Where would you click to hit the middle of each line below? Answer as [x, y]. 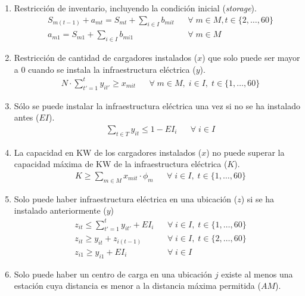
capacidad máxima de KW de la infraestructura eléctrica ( [121, 164]
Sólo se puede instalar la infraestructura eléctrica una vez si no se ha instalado [157, 105]
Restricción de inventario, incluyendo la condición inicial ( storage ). [135, 8]
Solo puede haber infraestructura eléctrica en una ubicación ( [126, 198]
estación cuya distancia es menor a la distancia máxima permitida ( [137, 286]
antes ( [27, 117]
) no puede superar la [245, 152]
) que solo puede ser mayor [251, 58]
